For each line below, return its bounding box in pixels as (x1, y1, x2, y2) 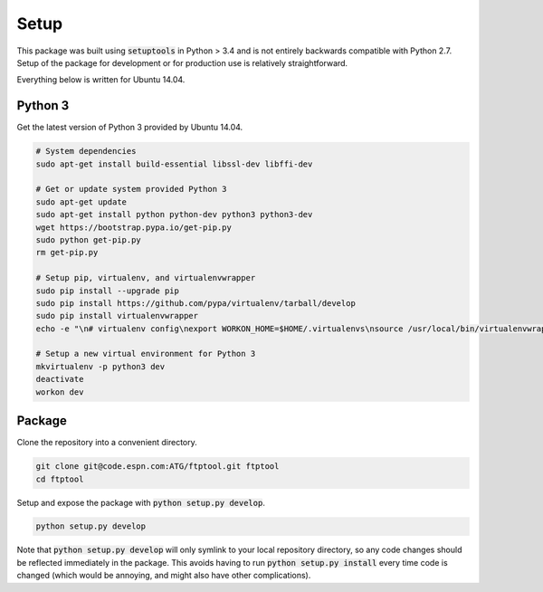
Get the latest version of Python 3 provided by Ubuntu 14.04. (16, 122, 243, 133)
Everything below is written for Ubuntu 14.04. (16, 74, 186, 85)
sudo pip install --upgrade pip (35, 285, 180, 296)
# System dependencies (35, 146, 137, 157)
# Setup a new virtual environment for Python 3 (35, 349, 256, 359)
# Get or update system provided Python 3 (35, 184, 227, 195)
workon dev (35, 387, 84, 397)
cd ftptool (35, 473, 84, 484)
